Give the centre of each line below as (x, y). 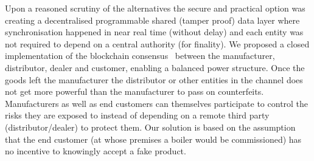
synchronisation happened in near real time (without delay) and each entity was (154, 32)
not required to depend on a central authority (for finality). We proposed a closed (157, 43)
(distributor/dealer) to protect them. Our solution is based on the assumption (150, 127)
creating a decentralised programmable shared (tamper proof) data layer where (152, 20)
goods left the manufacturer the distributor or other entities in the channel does (154, 79)
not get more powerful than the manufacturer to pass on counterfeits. (134, 91)
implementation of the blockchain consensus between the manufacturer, (140, 56)
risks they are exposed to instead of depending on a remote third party (137, 115)
